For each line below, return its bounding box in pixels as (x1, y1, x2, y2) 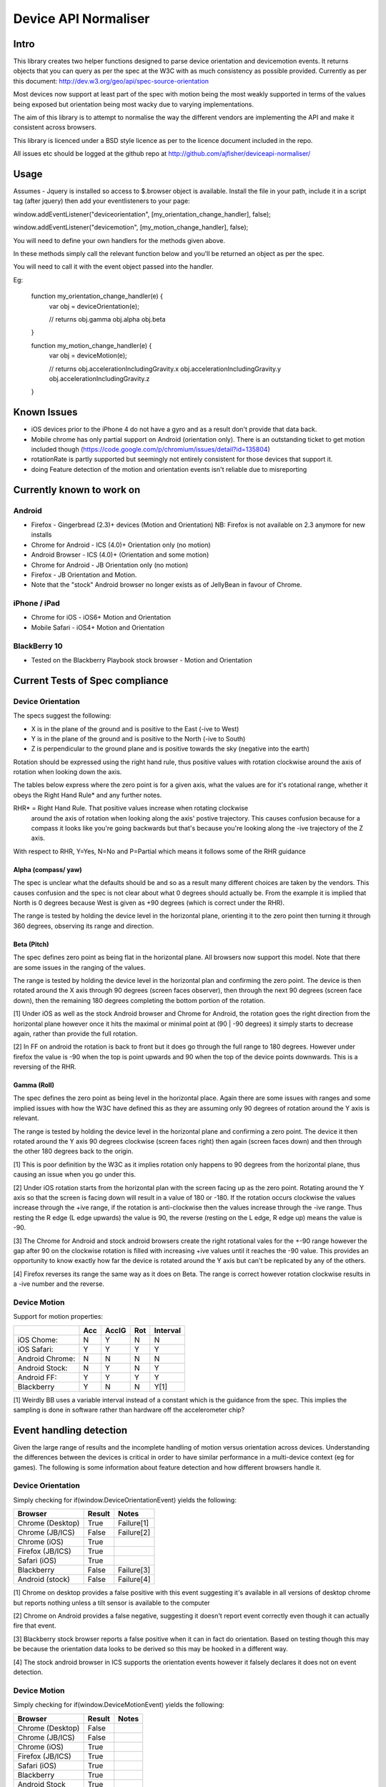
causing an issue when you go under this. (13, 1170, 136, 1179)
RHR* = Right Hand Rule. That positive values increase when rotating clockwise (13, 804, 249, 813)
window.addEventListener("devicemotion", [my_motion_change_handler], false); (13, 223, 249, 232)
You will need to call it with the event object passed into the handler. (13, 262, 214, 271)
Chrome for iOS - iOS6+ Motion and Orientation (31, 613, 172, 622)
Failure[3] (118, 1565, 151, 1575)
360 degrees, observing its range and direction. (13, 921, 154, 930)
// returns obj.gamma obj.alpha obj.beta (49, 315, 166, 323)
